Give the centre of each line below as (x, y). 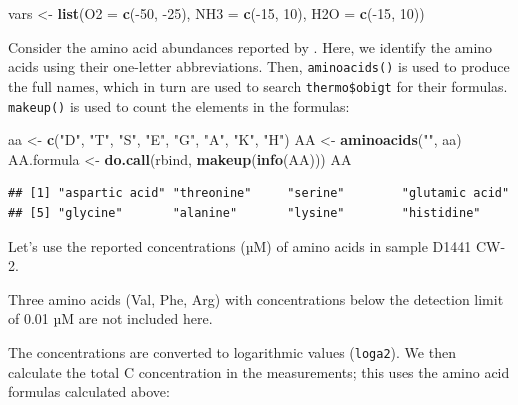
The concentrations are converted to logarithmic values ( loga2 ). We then (232, 351)
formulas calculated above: (89, 391)
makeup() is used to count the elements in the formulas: (179, 105)
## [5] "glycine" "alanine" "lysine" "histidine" (244, 212)
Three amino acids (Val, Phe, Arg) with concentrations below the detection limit (256, 298)
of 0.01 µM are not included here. (110, 318)
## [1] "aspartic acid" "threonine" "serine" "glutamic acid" (259, 193)
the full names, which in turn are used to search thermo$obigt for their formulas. (258, 85)
